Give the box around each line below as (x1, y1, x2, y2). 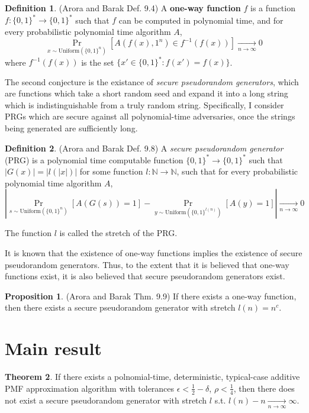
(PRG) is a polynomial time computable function (5, 153, 184, 166)
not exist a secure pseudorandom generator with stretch (5, 393, 207, 406)
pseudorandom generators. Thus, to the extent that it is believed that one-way (5, 258, 289, 270)
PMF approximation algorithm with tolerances (5, 382, 175, 394)
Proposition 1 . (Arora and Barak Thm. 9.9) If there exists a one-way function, (5, 289, 297, 302)
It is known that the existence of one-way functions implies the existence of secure (5, 247, 302, 259)
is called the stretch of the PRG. (59, 227, 178, 239)
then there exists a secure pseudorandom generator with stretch (5, 301, 236, 314)
